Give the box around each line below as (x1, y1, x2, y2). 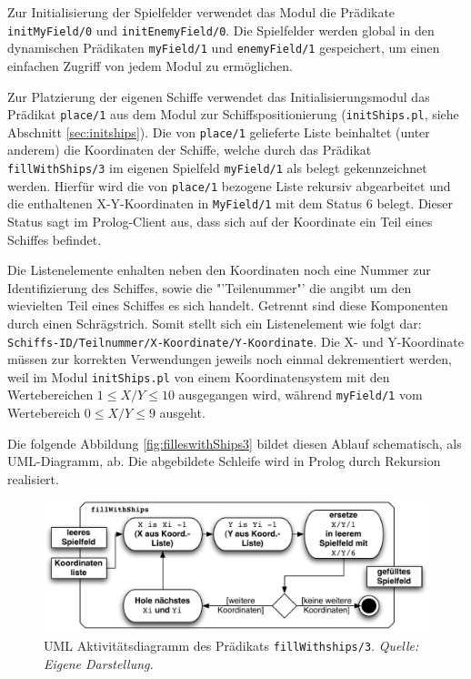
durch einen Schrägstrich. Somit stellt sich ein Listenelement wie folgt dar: (7, 313, 422, 332)
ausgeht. (159, 403, 205, 422)
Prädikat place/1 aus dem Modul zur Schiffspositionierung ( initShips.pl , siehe (7, 105, 459, 124)
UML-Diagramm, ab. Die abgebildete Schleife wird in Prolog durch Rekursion (7, 451, 441, 471)
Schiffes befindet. (7, 229, 102, 248)
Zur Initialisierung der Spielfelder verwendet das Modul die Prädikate (7, 3, 396, 21)
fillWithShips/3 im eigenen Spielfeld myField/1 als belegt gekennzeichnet (7, 158, 427, 177)
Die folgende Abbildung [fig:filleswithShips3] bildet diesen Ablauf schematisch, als (7, 433, 462, 452)
